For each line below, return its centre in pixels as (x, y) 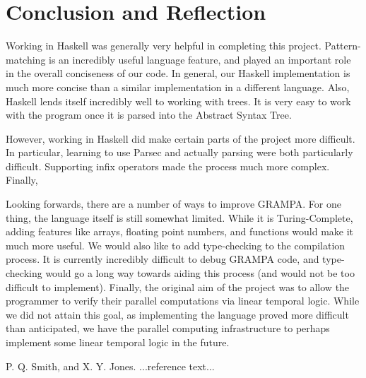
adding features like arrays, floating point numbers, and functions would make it (180, 231)
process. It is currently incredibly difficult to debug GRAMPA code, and (163, 259)
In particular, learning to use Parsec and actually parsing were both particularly (179, 152)
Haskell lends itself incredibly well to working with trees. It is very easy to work (178, 101)
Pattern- (343, 46)
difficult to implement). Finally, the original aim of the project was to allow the (178, 287)
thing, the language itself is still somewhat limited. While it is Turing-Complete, (179, 217)
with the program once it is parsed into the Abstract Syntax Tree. (149, 115)
